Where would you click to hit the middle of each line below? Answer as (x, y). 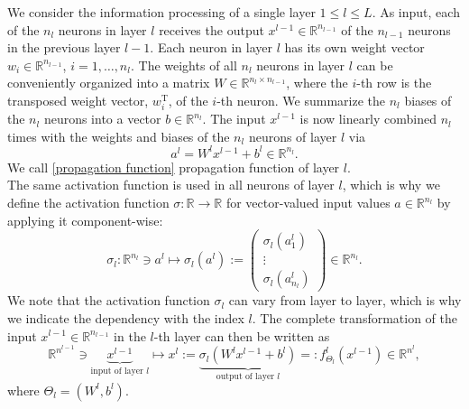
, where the (317, 83)
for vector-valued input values (308, 202)
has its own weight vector (354, 47)
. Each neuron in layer (211, 47)
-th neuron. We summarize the (301, 100)
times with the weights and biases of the (119, 136)
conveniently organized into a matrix (109, 83)
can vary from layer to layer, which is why (345, 300)
